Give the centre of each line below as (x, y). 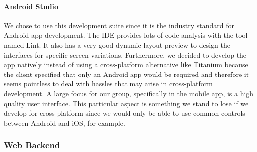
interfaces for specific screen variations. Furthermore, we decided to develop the (125, 54)
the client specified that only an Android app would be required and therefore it (127, 74)
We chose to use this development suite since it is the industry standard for (119, 25)
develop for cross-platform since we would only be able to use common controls (125, 113)
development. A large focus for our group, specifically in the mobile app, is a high (129, 93)
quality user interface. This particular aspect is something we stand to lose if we (126, 103)
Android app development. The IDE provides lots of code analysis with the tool (126, 35)
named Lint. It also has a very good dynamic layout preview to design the (117, 44)
